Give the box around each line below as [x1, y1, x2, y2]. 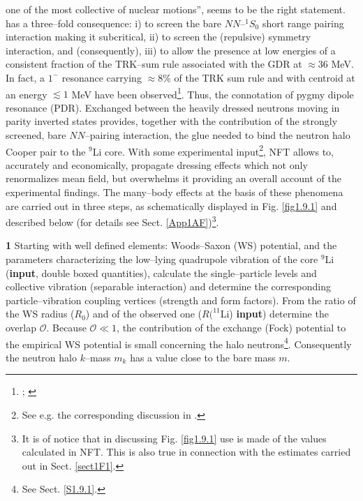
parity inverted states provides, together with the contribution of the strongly [6, 114, 338, 128]
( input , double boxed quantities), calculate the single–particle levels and [6, 265, 317, 280]
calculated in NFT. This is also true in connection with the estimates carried [22, 444, 351, 459]
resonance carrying [61, 70, 142, 84]
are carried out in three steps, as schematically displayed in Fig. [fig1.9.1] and [6, 198, 337, 213]
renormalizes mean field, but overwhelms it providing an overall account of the [6, 171, 342, 186]
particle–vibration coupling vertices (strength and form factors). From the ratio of [6, 292, 356, 307]
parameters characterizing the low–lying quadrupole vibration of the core [6, 252, 318, 267]
